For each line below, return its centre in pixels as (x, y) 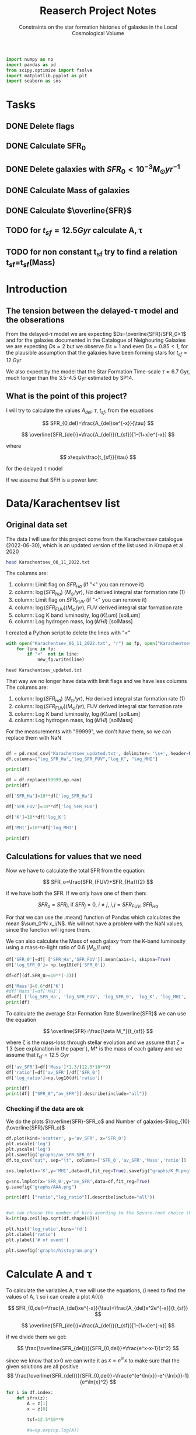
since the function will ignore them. (48, 930)
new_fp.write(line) (61, 660)
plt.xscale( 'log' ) (28, 1144)
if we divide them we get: (36, 1337)
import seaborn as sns (34, 81)
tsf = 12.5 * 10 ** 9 (45, 1419)
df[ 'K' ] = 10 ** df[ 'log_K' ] (36, 817)
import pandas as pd (31, 65)
